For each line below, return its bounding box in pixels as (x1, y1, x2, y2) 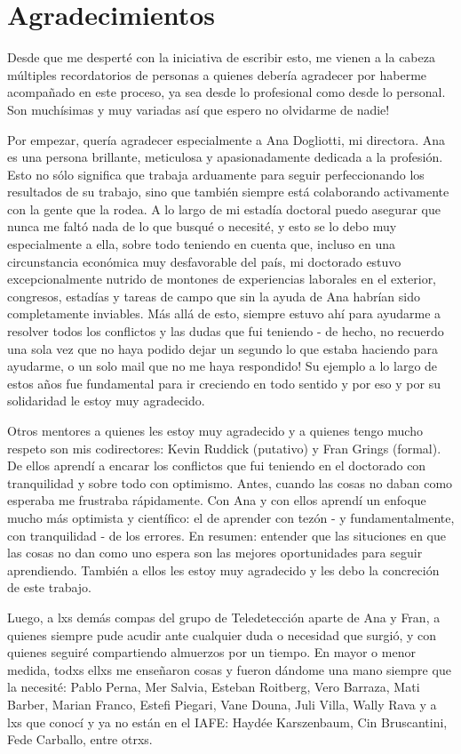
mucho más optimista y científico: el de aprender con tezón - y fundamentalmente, (7, 508, 455, 526)
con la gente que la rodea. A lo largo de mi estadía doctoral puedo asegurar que (7, 199, 441, 218)
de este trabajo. (7, 578, 92, 597)
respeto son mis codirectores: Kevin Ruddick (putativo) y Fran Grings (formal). (7, 438, 441, 457)
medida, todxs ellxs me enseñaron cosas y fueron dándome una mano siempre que (7, 660, 451, 678)
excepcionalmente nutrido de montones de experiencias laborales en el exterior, (7, 269, 437, 288)
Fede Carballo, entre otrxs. (7, 730, 153, 749)
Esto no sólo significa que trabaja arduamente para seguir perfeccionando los (7, 164, 425, 183)
